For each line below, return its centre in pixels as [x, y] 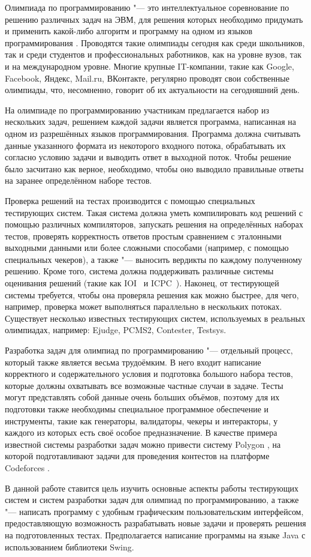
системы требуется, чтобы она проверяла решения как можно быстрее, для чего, [152, 294]
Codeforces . [27, 467]
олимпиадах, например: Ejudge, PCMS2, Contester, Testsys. [116, 330]
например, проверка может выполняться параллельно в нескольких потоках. [144, 306]
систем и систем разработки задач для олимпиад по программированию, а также [152, 500]
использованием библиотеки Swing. [70, 546]
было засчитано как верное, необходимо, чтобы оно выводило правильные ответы [154, 168]
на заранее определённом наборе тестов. [78, 180]
